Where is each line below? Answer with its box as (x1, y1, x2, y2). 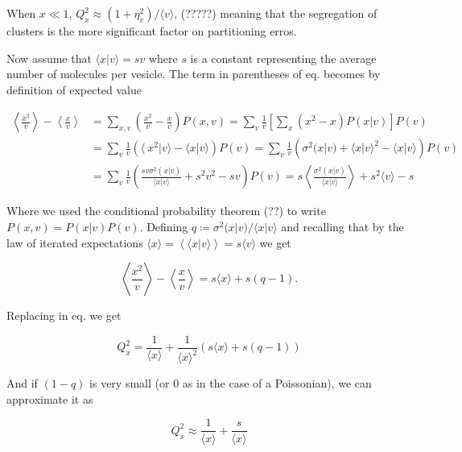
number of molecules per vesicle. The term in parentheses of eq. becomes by (6, 65, 381, 82)
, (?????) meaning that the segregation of (174, 5, 377, 21)
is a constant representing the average (190, 49, 377, 66)
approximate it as (6, 390, 93, 407)
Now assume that (6, 49, 92, 66)
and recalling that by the (281, 218, 404, 235)
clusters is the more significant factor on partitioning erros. (6, 23, 297, 39)
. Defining (139, 218, 188, 235)
